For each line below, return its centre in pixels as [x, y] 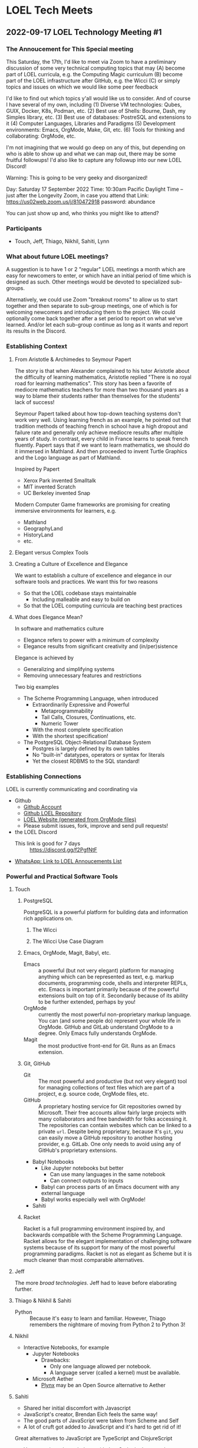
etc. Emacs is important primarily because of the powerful [109, 990]
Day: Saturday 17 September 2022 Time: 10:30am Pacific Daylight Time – [95, 189]
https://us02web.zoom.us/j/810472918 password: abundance [81, 201]
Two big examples [37, 686]
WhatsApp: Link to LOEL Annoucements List [68, 861]
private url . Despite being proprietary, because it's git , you [111, 1131]
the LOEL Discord [36, 832]
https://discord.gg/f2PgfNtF [63, 850]
